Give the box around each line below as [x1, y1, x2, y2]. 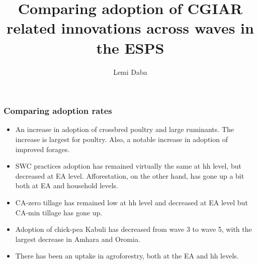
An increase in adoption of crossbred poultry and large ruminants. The [15, 124, 234, 135]
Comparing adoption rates [4, 104, 112, 117]
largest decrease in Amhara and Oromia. [15, 233, 140, 244]
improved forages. [15, 144, 70, 154]
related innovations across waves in [7, 18, 254, 38]
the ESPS [96, 37, 164, 58]
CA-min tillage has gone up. [15, 207, 103, 217]
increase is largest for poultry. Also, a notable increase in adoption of [15, 134, 228, 144]
